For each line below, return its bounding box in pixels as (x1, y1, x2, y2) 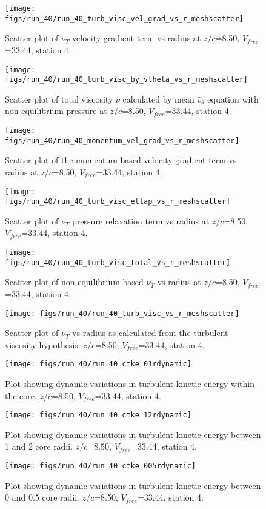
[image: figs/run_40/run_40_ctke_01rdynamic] (5, 360, 191, 369)
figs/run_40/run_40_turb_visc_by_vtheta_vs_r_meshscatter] (5, 75, 248, 84)
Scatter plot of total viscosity (5, 92, 113, 105)
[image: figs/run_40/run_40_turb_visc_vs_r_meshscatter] (5, 309, 239, 318)
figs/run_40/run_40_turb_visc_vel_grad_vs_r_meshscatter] (5, 14, 244, 23)
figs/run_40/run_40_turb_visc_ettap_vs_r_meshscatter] (5, 197, 231, 206)
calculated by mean (122, 92, 195, 105)
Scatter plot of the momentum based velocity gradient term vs (5, 153, 237, 166)
